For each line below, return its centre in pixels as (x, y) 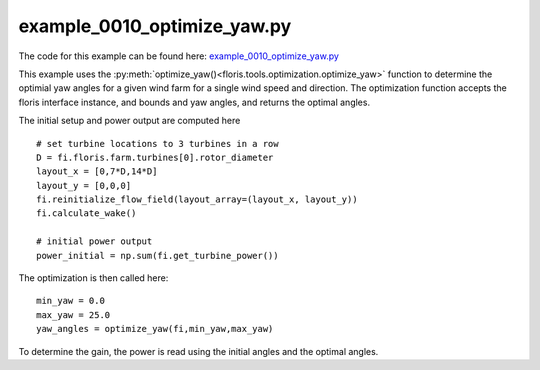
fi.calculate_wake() (86, 213)
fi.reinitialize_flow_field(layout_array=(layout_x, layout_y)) (197, 199)
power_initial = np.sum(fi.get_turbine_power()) (157, 255)
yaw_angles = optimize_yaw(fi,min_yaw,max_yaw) (155, 329)
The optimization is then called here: (93, 278)
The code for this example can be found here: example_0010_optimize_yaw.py (179, 56)
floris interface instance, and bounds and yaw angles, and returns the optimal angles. (194, 102)
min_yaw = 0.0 (70, 301)
